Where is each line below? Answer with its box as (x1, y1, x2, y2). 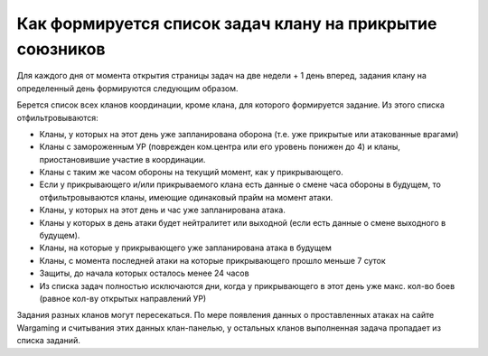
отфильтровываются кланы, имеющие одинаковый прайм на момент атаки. (39, 192, 333, 202)
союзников (16, 39, 106, 59)
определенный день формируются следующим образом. (16, 82, 239, 94)
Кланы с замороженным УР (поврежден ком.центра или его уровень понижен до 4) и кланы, (39, 141, 401, 153)
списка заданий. (16, 335, 80, 346)
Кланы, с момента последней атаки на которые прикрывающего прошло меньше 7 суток (39, 255, 386, 266)
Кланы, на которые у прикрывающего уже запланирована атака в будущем (39, 242, 332, 253)
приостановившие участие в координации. (39, 154, 206, 164)
